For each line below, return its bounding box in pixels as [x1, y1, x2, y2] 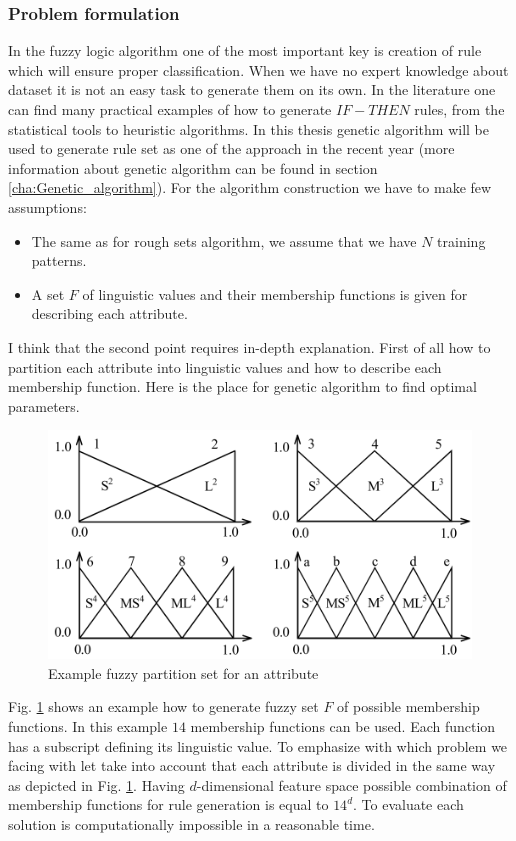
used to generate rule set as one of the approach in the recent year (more [8, 138, 455, 159]
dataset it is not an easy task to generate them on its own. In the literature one [8, 79, 496, 100]
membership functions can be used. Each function [190, 716, 496, 737]
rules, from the [414, 99, 505, 119]
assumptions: [8, 196, 87, 217]
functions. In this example [8, 716, 168, 737]
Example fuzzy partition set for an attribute [48, 662, 319, 683]
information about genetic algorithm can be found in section [8, 157, 378, 178]
